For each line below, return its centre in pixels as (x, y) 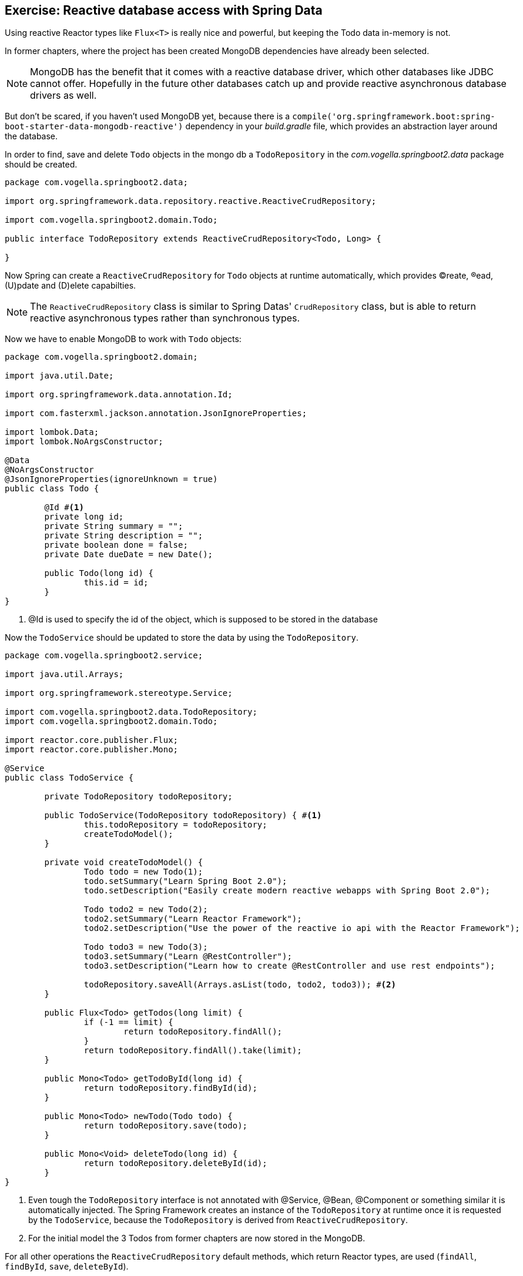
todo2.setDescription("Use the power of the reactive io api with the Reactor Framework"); (302, 928)
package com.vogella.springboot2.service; (104, 656)
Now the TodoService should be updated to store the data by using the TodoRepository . (182, 638)
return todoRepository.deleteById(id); (175, 1163)
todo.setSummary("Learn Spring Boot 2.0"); (185, 881)
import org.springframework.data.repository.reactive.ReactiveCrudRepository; (191, 201)
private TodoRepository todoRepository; (138, 797)
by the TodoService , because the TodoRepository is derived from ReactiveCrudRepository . (218, 1220)
